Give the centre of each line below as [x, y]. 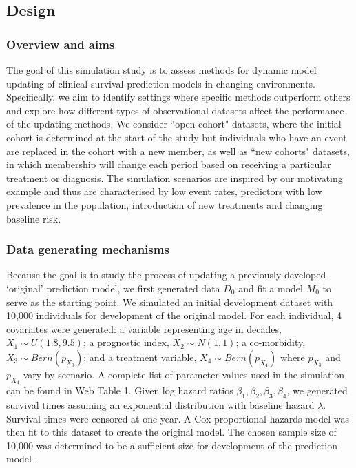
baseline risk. [34, 218]
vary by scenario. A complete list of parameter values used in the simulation [184, 374]
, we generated [317, 390]
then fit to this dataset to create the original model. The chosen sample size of [171, 432]
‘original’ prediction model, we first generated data [113, 288]
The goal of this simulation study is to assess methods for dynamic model [161, 70]
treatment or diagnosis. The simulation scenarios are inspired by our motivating [175, 177]
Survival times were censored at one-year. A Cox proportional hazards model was [178, 418]
